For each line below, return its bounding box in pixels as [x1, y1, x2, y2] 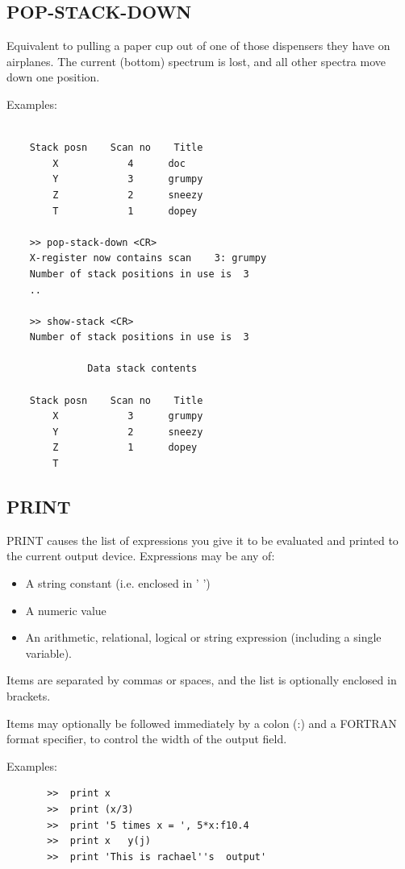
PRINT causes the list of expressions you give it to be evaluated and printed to [6, 531, 399, 548]
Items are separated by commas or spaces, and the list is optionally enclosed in [6, 671, 397, 688]
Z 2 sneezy [52, 189, 203, 201]
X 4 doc [52, 157, 186, 169]
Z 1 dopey [52, 442, 198, 454]
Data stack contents [87, 363, 198, 375]
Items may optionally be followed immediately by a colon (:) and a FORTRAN [6, 714, 397, 731]
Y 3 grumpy [52, 173, 203, 185]
